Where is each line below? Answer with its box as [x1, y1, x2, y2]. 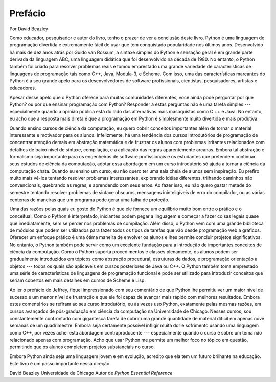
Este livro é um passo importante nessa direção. [9, 361, 111, 367]
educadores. [9, 85, 36, 91]
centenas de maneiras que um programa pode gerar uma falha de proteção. [9, 197, 170, 203]
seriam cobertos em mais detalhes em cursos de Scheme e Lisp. [9, 277, 146, 283]
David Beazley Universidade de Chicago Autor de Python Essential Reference [9, 370, 173, 376]
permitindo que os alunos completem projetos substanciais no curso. [9, 344, 155, 350]
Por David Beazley [9, 26, 49, 32]
